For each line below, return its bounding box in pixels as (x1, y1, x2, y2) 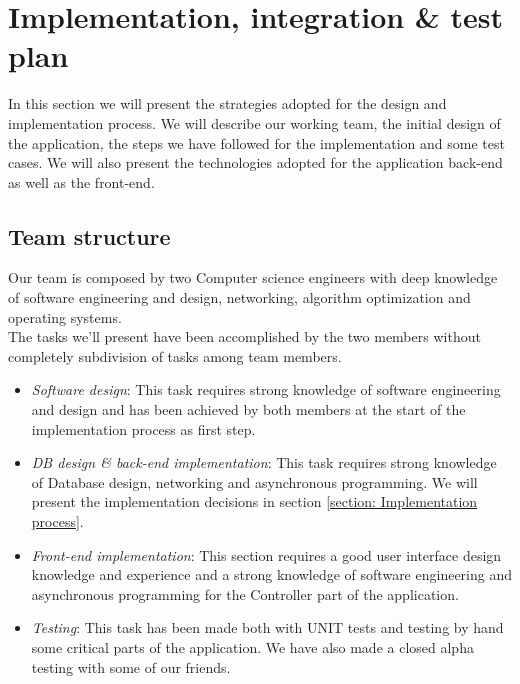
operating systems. (8, 306, 122, 327)
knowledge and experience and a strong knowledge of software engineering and (31, 564, 512, 585)
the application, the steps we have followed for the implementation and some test (8, 132, 505, 153)
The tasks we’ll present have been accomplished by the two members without (8, 326, 481, 347)
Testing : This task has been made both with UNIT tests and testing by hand (31, 617, 504, 638)
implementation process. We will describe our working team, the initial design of (8, 112, 501, 133)
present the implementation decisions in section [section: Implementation (31, 491, 478, 512)
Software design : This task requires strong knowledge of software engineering (31, 379, 501, 400)
